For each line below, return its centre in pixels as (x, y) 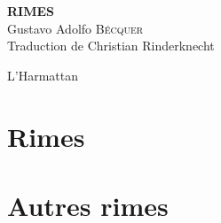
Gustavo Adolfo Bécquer (75, 28)
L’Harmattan (43, 75)
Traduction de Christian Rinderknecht (111, 46)
